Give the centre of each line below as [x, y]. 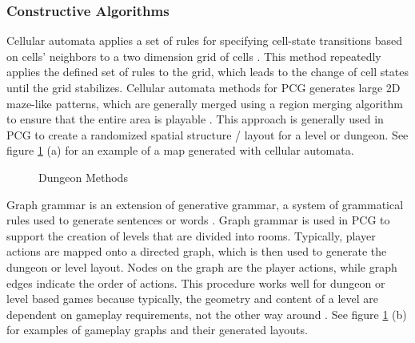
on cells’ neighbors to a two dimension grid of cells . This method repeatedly [194, 56]
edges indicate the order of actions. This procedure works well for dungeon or [196, 282]
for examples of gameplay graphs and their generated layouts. [157, 330]
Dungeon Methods [83, 177]
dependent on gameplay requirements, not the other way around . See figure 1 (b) [207, 314]
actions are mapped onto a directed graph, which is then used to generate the [197, 251]
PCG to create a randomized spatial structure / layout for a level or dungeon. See [207, 134]
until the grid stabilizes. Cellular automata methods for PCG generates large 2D [204, 87]
